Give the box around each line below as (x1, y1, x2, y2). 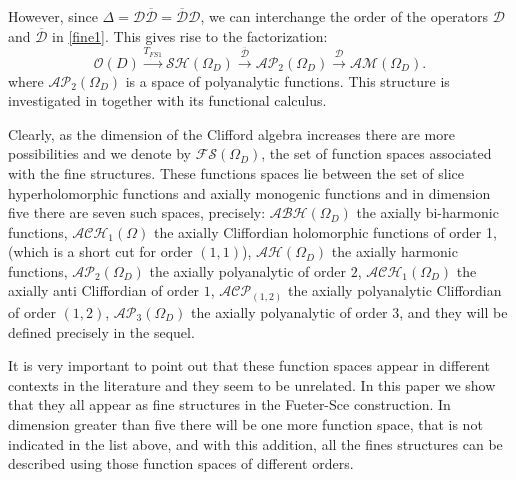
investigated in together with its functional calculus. (8, 90, 327, 111)
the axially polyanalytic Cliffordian (287, 280, 502, 301)
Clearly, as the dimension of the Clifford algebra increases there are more (8, 123, 455, 144)
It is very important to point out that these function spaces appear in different (8, 355, 490, 376)
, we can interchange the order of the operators (200, 6, 489, 26)
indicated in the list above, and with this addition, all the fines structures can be (8, 433, 503, 454)
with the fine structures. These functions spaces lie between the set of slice (8, 162, 465, 183)
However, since (8, 6, 98, 26)
